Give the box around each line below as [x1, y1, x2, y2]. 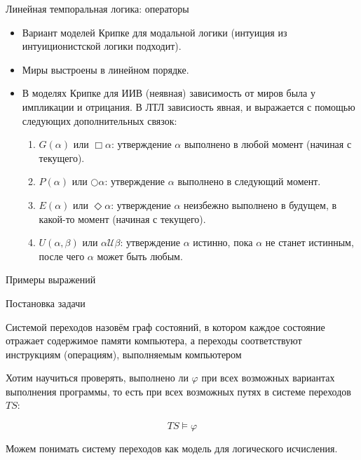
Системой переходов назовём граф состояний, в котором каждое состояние [6, 319, 325, 334]
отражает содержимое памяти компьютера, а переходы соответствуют [6, 333, 302, 348]
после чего [39, 248, 85, 263]
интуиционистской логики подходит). [22, 39, 182, 53]
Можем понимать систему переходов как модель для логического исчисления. [6, 441, 338, 456]
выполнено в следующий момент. [177, 174, 321, 189]
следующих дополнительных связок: [22, 113, 177, 128]
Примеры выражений [6, 272, 96, 287]
